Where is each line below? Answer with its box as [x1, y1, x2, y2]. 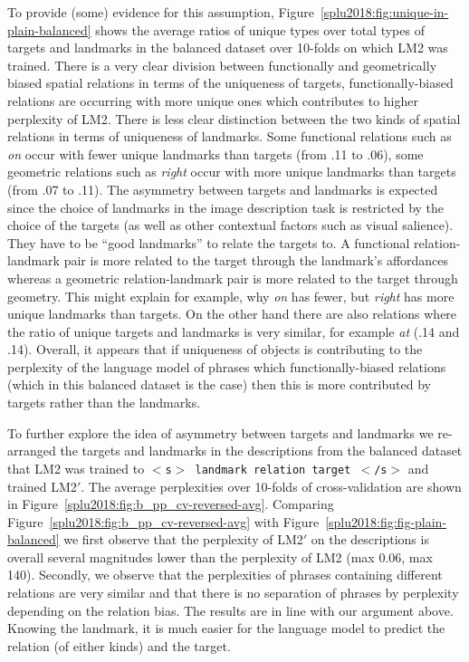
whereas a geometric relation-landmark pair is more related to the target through [7, 268, 458, 287]
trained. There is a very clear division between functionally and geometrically [7, 55, 437, 74]
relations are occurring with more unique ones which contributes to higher [7, 91, 418, 110]
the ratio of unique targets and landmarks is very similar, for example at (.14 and [7, 321, 460, 341]
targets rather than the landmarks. [7, 393, 201, 412]
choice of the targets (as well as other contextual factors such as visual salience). [7, 216, 454, 235]
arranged [7, 441, 56, 460]
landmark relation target [195, 463, 351, 476]
